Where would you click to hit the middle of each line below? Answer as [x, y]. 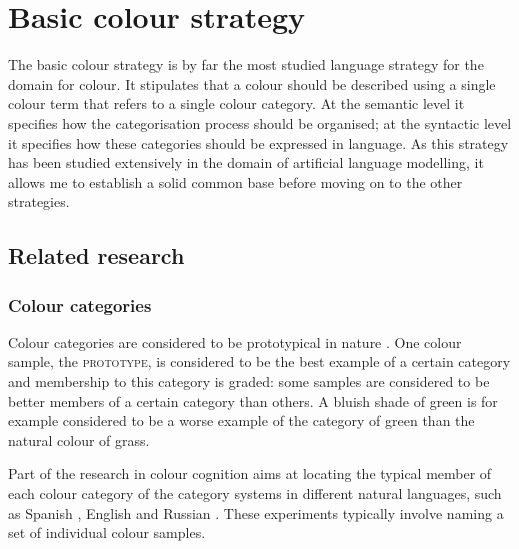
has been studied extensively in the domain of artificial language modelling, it [246, 162]
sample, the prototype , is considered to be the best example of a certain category [259, 361]
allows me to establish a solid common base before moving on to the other [235, 181]
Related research [96, 255]
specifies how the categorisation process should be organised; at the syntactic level [260, 122]
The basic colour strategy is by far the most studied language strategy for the [246, 64]
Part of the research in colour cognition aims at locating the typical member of [250, 473]
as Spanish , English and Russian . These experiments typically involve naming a [256, 512]
